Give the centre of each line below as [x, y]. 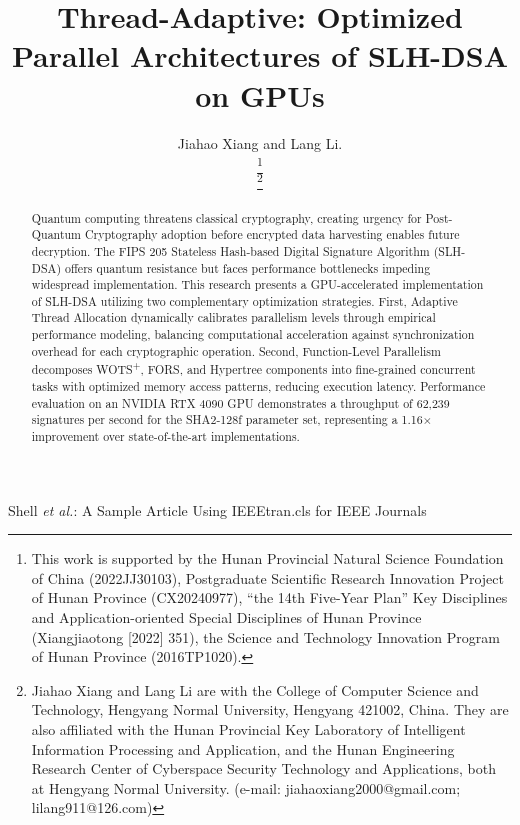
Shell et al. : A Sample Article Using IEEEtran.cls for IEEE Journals [217, 509]
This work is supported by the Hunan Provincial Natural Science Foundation [267, 558]
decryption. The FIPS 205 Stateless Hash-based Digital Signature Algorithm [230, 250]
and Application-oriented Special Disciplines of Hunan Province [226, 617]
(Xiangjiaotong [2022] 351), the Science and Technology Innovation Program [265, 636]
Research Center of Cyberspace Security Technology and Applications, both [263, 768]
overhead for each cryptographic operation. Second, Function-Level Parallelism [236, 350]
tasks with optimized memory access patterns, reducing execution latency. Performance [258, 386]
